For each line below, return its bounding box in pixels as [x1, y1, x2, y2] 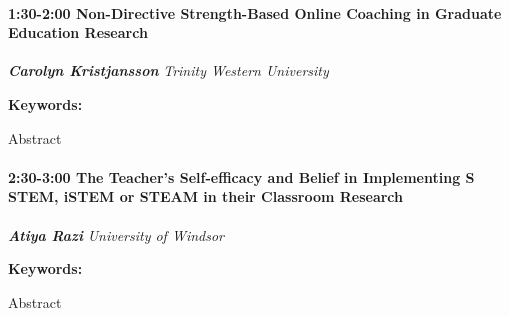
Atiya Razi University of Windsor [8, 224, 225, 245]
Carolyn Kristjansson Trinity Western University [8, 60, 329, 81]
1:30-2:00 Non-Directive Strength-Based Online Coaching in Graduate [8, 2, 502, 23]
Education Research [8, 22, 148, 43]
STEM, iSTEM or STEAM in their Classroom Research [8, 186, 404, 207]
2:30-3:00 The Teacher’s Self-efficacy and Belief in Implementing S [8, 166, 475, 187]
